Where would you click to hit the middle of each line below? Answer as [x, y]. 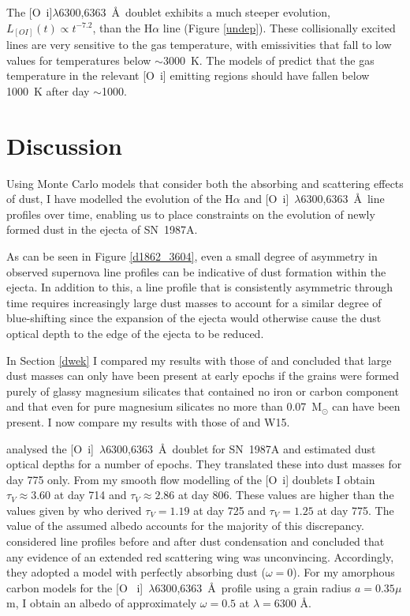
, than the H [123, 27]
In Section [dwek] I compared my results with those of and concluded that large [199, 360]
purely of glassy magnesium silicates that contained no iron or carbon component [203, 391]
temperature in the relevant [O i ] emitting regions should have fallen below [188, 75]
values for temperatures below [79, 60]
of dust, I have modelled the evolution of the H [120, 199]
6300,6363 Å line [343, 199]
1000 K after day [48, 90]
